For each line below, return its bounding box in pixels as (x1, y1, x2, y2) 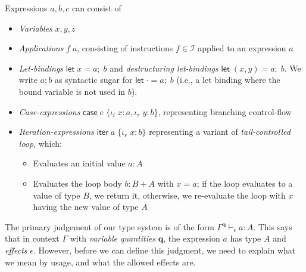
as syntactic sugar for (54, 73, 133, 86)
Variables (18, 21, 52, 34)
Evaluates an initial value (33, 157, 126, 169)
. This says (253, 220, 292, 233)
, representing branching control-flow (158, 105, 292, 118)
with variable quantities (70, 232, 156, 245)
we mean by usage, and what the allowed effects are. (5, 255, 196, 268)
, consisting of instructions (77, 42, 173, 54)
